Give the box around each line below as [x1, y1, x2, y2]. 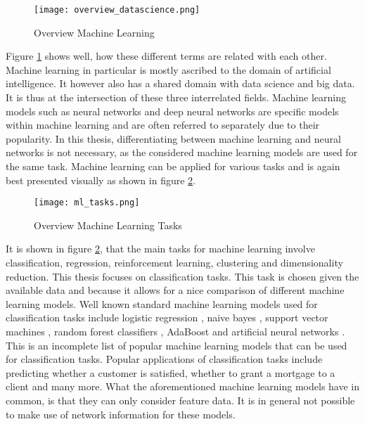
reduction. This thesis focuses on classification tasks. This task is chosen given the [6, 269, 359, 283]
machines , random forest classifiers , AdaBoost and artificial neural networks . [6, 324, 345, 338]
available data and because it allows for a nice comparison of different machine [6, 283, 345, 297]
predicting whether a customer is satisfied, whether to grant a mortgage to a [6, 365, 335, 380]
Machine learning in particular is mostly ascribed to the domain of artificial [6, 62, 331, 77]
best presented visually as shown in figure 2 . [6, 172, 196, 187]
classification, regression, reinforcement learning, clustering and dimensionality [6, 255, 343, 270]
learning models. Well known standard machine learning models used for [6, 296, 318, 311]
